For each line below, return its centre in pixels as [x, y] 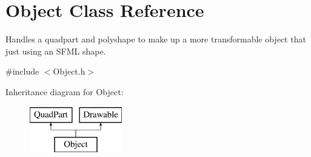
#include [22, 71]
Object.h [69, 71]
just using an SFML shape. [56, 51]
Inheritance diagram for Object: [65, 91]
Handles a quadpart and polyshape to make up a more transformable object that [156, 39]
